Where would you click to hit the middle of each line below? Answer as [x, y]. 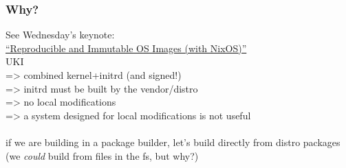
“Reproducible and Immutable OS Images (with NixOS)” [126, 48]
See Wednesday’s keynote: [60, 35]
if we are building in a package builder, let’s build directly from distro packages [173, 142]
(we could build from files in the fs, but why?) [102, 155]
